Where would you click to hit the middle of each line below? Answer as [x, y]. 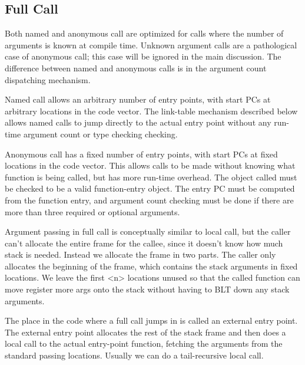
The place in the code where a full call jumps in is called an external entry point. [151, 320]
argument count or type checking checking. [100, 134]
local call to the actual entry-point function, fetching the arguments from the [144, 343]
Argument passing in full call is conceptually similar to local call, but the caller [148, 231]
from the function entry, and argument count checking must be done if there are [149, 200]
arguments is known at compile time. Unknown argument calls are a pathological [151, 45]
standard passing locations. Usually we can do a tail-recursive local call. [134, 355]
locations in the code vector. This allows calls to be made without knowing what [150, 165]
